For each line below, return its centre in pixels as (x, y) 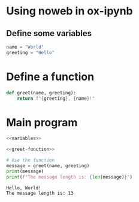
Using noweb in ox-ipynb (69, 11)
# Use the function (31, 161)
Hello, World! (24, 188)
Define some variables (49, 33)
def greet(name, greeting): (41, 93)
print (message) (25, 171)
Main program (42, 122)
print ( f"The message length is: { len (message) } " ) (69, 177)
